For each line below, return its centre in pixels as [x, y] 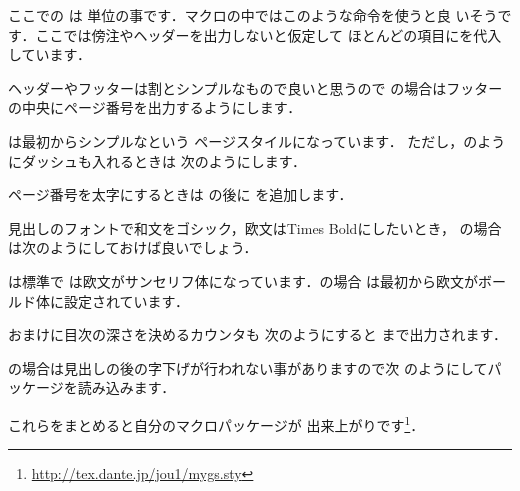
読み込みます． [126, 387]
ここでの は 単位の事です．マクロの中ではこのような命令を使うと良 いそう [253, 15]
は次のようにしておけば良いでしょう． [133, 247]
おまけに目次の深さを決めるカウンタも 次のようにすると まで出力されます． [257, 334]
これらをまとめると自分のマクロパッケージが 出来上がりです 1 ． [216, 423]
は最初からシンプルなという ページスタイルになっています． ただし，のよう [257, 140]
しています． [50, 54]
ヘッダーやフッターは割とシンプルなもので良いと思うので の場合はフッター [255, 87]
